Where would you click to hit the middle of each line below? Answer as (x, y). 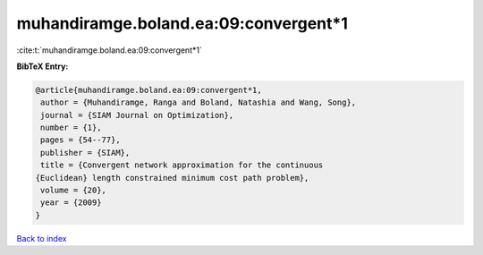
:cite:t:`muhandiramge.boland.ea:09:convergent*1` (110, 50)
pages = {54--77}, (80, 140)
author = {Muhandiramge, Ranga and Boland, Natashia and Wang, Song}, (199, 102)
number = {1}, (71, 128)
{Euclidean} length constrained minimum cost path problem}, (172, 178)
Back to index (42, 238)
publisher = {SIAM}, (85, 153)
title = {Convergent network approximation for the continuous (182, 165)
